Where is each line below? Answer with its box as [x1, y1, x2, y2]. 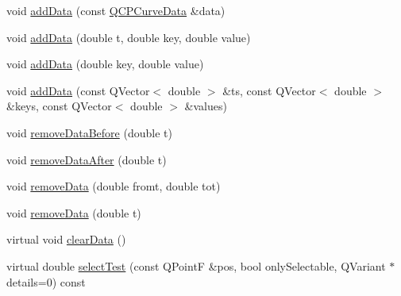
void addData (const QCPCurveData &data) [6, 2, 226, 18]
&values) [184, 98, 227, 114]
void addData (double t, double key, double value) [6, 29, 251, 45]
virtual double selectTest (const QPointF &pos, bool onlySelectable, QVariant [6, 257, 386, 274]
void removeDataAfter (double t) [6, 151, 167, 167]
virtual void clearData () [6, 231, 126, 248]
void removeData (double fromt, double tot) [6, 178, 221, 194]
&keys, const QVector [6, 98, 112, 114]
